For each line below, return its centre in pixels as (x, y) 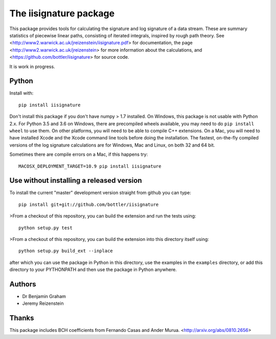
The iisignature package (62, 13)
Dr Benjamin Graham (44, 297)
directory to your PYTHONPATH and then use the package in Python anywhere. (93, 270)
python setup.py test (45, 228)
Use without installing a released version (76, 180)
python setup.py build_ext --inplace (66, 251)
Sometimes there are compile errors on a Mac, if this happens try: (79, 154)
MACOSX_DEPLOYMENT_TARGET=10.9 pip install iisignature (90, 166)
